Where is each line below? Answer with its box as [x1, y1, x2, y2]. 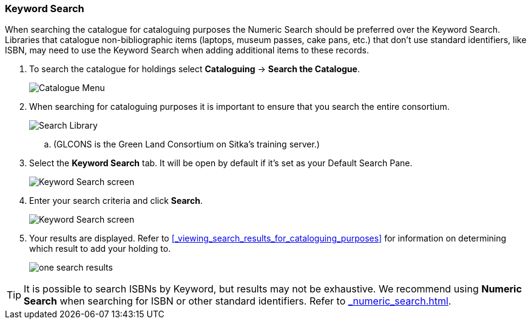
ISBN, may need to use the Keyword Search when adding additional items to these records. [5, 45, 369, 56]
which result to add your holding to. [29, 243, 171, 254]
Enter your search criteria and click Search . [29, 195, 203, 206]
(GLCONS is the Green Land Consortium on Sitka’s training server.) [53, 139, 320, 150]
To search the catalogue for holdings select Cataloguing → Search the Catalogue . [29, 64, 360, 75]
